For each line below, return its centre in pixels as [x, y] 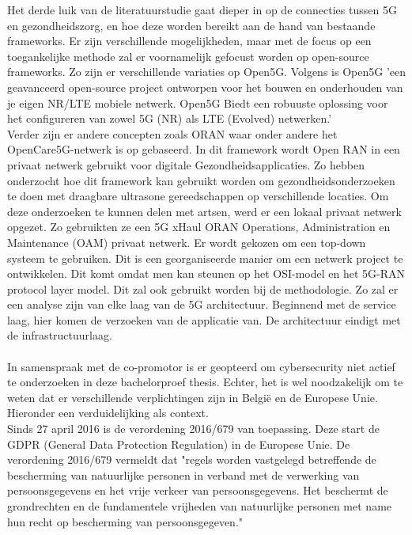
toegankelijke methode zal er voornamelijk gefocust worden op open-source [188, 56]
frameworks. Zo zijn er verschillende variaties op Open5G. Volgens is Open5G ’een [206, 72]
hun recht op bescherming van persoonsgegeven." [125, 521]
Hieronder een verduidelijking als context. [108, 413]
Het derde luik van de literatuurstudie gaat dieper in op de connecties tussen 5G [202, 9]
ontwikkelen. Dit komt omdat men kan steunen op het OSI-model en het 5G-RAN [206, 273]
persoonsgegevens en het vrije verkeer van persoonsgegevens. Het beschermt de [198, 490]
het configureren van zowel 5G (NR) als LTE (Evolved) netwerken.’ [170, 118]
